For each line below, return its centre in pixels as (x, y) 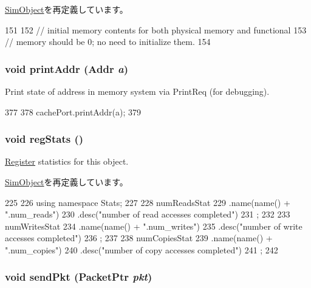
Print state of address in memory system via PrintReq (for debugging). (137, 91)
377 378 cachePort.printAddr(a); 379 (73, 111)
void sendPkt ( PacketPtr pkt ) (79, 277)
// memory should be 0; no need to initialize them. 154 (108, 42)
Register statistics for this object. (67, 161)
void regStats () (44, 139)
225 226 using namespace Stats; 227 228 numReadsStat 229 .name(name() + (148, 202)
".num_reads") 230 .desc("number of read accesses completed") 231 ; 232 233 (148, 214)
